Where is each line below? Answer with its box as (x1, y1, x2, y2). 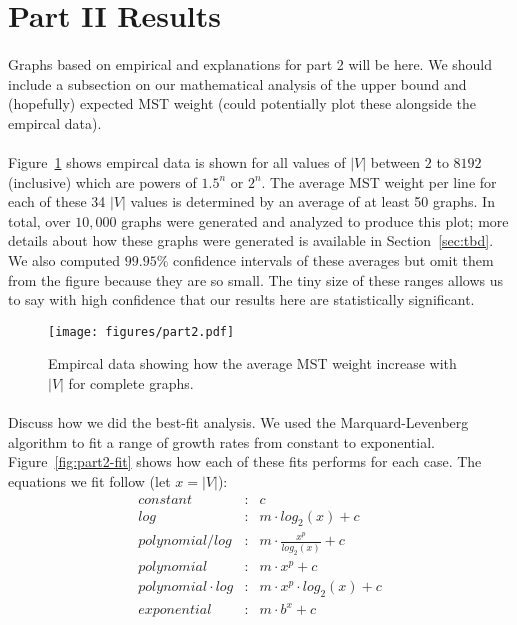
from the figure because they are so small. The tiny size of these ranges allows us (8, 269, 503, 290)
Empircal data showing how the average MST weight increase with (48, 353, 457, 374)
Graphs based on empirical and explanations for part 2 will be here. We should (8, 53, 493, 74)
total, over (8, 210, 71, 231)
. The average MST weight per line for (261, 171, 497, 192)
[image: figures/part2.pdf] (48, 324, 235, 339)
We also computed (8, 249, 121, 270)
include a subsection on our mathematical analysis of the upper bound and (8, 73, 467, 94)
